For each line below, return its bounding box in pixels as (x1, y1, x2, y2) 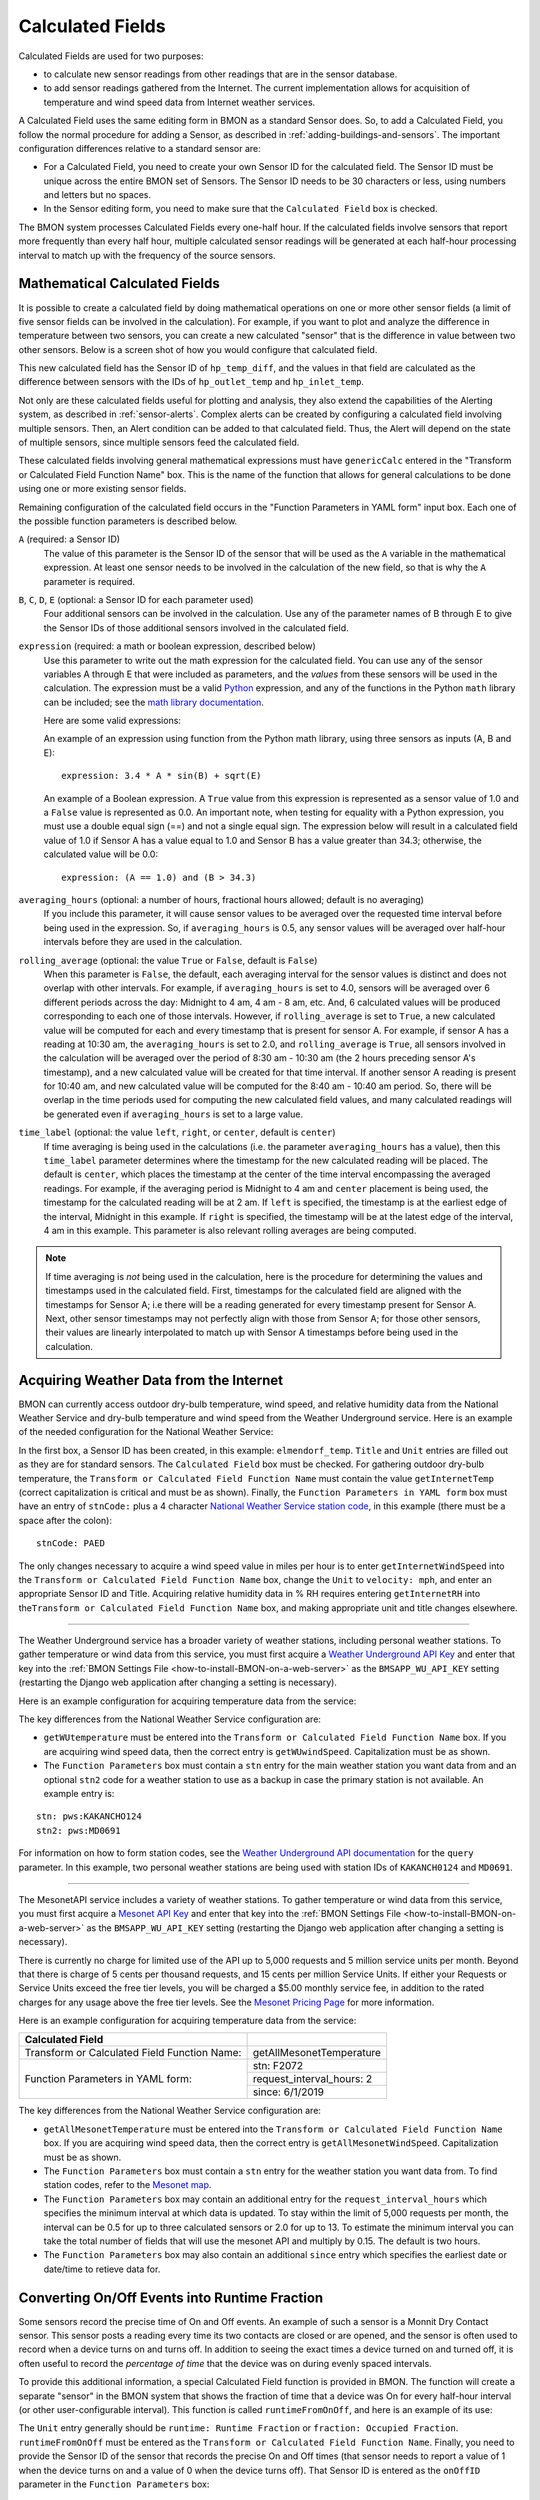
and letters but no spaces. (43, 189, 152, 201)
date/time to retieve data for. (43, 2263, 161, 2275)
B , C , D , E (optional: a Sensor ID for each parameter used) (18, 593, 254, 605)
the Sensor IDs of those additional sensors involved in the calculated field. (43, 621, 349, 634)
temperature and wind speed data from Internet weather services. (43, 96, 316, 108)
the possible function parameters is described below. (18, 515, 238, 527)
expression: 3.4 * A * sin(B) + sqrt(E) (61, 770, 262, 782)
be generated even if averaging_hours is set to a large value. (43, 1108, 304, 1120)
